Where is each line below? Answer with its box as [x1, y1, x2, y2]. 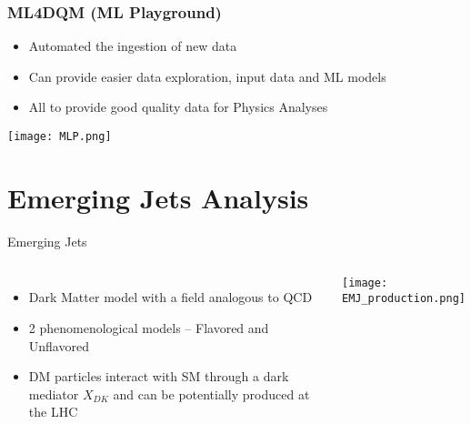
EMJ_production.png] [341, 292, 466, 306]
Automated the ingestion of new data [28, 36, 237, 56]
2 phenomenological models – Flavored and [28, 318, 269, 337]
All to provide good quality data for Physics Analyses [28, 97, 328, 116]
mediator [28, 384, 79, 403]
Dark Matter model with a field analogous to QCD [28, 288, 313, 307]
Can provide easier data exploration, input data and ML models [28, 66, 386, 86]
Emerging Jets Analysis [7, 178, 309, 216]
